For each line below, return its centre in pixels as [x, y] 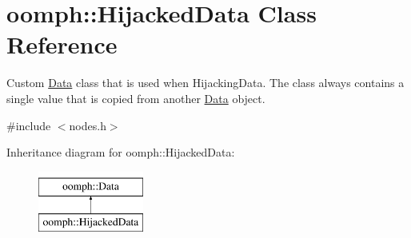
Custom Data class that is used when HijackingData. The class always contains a [205, 83]
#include [29, 125]
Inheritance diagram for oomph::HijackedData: [121, 152]
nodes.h [88, 125]
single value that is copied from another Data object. [136, 98]
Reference [62, 44]
